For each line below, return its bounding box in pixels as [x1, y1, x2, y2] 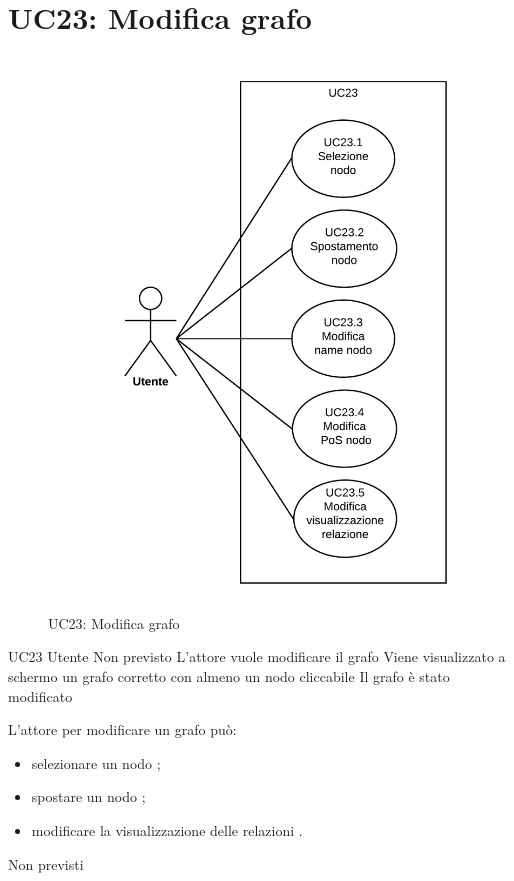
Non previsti [8, 853, 84, 874]
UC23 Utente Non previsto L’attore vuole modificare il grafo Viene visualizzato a [8, 646, 506, 667]
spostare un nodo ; [31, 786, 146, 807]
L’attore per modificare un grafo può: [8, 719, 237, 740]
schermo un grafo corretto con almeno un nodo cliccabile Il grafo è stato [8, 665, 450, 686]
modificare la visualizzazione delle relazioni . [31, 819, 303, 840]
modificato [8, 685, 73, 706]
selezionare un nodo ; [31, 752, 161, 773]
